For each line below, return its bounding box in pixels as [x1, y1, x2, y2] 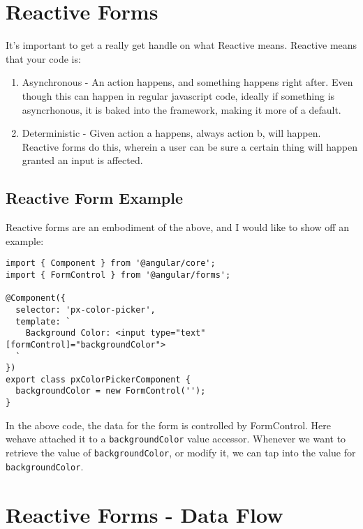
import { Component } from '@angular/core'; [6, 258, 216, 269]
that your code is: [6, 51, 81, 66]
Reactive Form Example [6, 187, 183, 209]
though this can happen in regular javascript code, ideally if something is [22, 88, 335, 103]
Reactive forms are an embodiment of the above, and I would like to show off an [6, 220, 349, 234]
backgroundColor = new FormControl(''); [15, 386, 206, 396]
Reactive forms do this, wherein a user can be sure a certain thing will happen [22, 139, 357, 154]
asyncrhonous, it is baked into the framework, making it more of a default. [22, 102, 341, 117]
